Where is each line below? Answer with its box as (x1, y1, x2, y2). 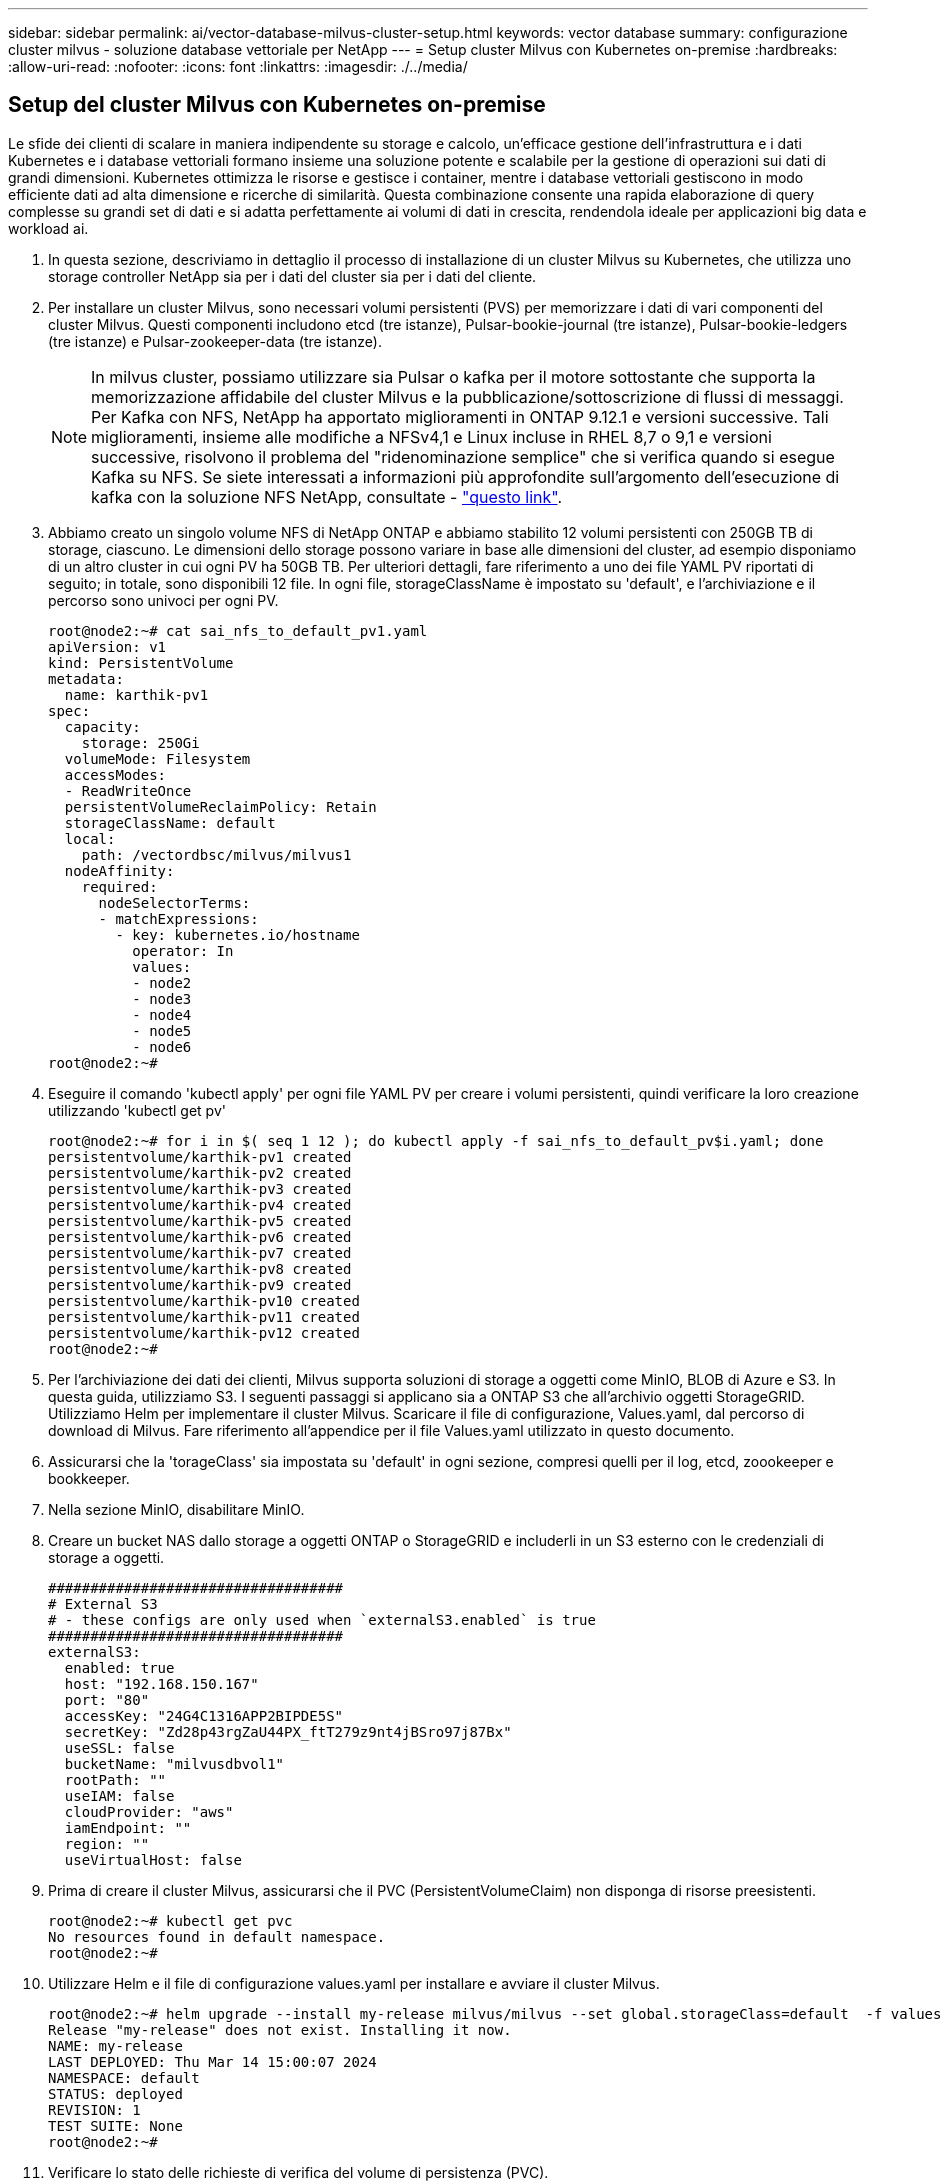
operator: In (132, 942, 234, 959)
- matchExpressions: (98, 910, 259, 927)
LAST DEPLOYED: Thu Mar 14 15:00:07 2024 (48, 2053, 377, 2070)
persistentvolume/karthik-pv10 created (48, 1292, 360, 1309)
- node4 (132, 1006, 192, 1023)
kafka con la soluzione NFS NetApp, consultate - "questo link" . (91, 486, 563, 507)
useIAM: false (64, 1787, 175, 1804)
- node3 (132, 990, 192, 1007)
